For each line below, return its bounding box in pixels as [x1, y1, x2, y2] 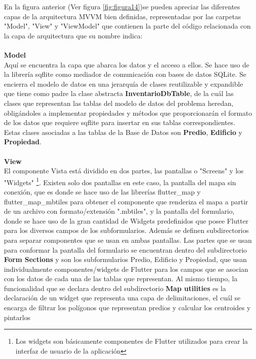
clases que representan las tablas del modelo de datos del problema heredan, [4, 98, 234, 108]
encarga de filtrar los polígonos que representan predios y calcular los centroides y [4, 302, 251, 313]
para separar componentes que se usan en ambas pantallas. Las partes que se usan [4, 234, 252, 245]
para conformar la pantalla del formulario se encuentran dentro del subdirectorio [4, 244, 247, 255]
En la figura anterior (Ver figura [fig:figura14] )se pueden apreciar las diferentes [4, 1, 240, 11]
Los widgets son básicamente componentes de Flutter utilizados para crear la [15, 336, 248, 346]
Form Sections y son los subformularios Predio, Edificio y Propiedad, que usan [4, 254, 247, 264]
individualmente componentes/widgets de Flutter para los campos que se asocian [4, 263, 249, 274]
